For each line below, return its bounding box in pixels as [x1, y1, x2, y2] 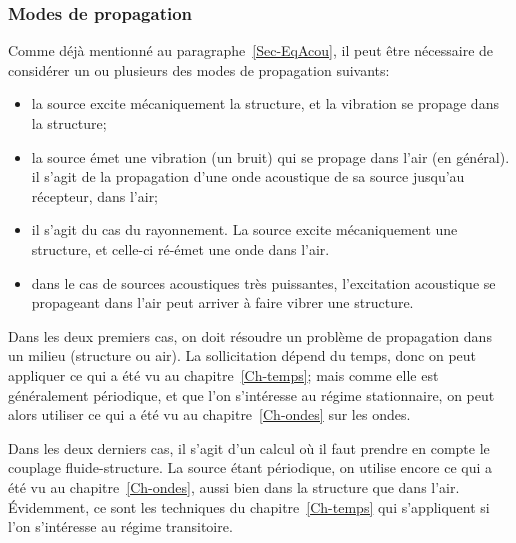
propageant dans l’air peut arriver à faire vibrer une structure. [31, 292, 414, 313]
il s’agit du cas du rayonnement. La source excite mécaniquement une [31, 219, 458, 240]
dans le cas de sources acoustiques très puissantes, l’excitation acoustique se [31, 272, 496, 293]
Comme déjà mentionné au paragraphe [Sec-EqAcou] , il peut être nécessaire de [8, 40, 494, 61]
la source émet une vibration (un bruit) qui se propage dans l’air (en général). [31, 146, 510, 167]
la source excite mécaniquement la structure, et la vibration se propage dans [31, 93, 499, 114]
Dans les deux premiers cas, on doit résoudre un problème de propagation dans [8, 325, 492, 346]
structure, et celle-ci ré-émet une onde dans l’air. [31, 238, 330, 259]
